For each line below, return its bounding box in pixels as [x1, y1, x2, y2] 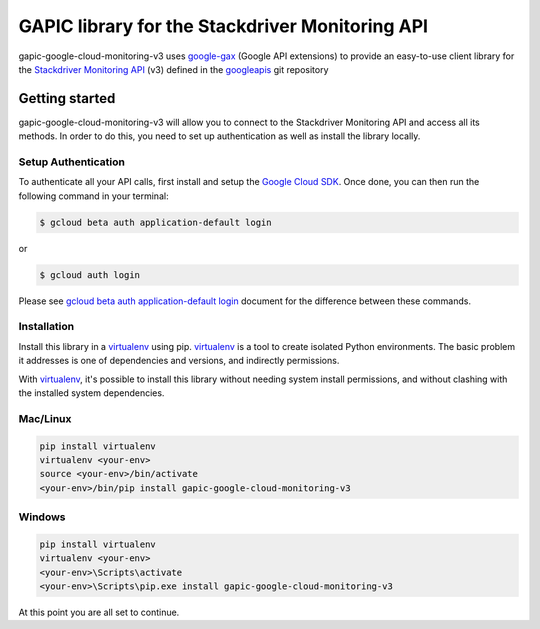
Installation [18, 320, 75, 334]
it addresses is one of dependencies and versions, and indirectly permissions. [18, 355, 340, 367]
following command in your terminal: [18, 190, 169, 202]
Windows [18, 510, 66, 524]
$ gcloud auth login [39, 269, 140, 280]
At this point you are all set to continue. [18, 606, 180, 619]
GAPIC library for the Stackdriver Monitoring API [18, 15, 429, 37]
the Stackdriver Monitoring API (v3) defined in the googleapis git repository [18, 63, 329, 75]
